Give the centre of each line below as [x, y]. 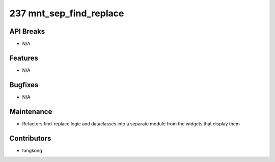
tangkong [32, 150]
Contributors [30, 138]
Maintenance [31, 111]
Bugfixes [24, 85]
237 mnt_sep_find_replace [67, 13]
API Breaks [27, 31]
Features [24, 58]
